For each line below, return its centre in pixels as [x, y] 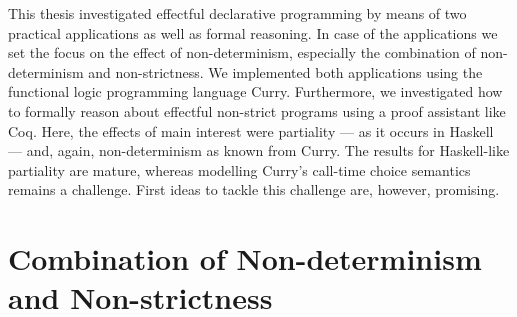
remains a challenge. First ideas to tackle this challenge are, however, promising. [254, 189]
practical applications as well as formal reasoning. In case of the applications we [253, 32]
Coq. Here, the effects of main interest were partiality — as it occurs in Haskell [251, 130]
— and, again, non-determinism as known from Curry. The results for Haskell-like [259, 150]
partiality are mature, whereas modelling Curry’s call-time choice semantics [239, 169]
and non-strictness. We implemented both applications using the [285, 71]
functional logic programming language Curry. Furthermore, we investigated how [255, 91]
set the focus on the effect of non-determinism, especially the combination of [242, 52]
